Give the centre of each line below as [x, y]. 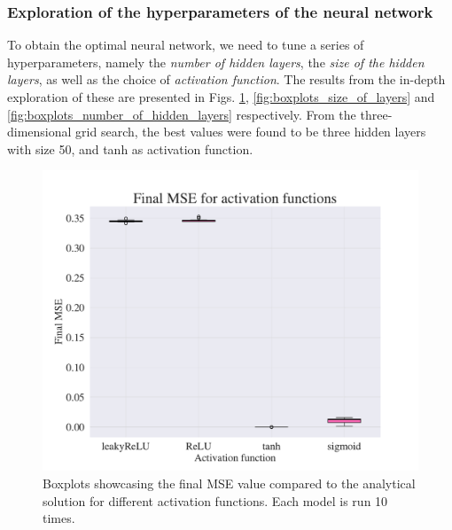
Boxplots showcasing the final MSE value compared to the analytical [229, 483]
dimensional [39, 132]
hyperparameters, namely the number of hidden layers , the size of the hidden [216, 62]
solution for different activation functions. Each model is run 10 [215, 500]
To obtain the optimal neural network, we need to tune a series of [186, 45]
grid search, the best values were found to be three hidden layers [251, 132]
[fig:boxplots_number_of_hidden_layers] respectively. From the [182, 114]
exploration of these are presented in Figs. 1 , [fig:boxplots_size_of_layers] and [221, 97]
